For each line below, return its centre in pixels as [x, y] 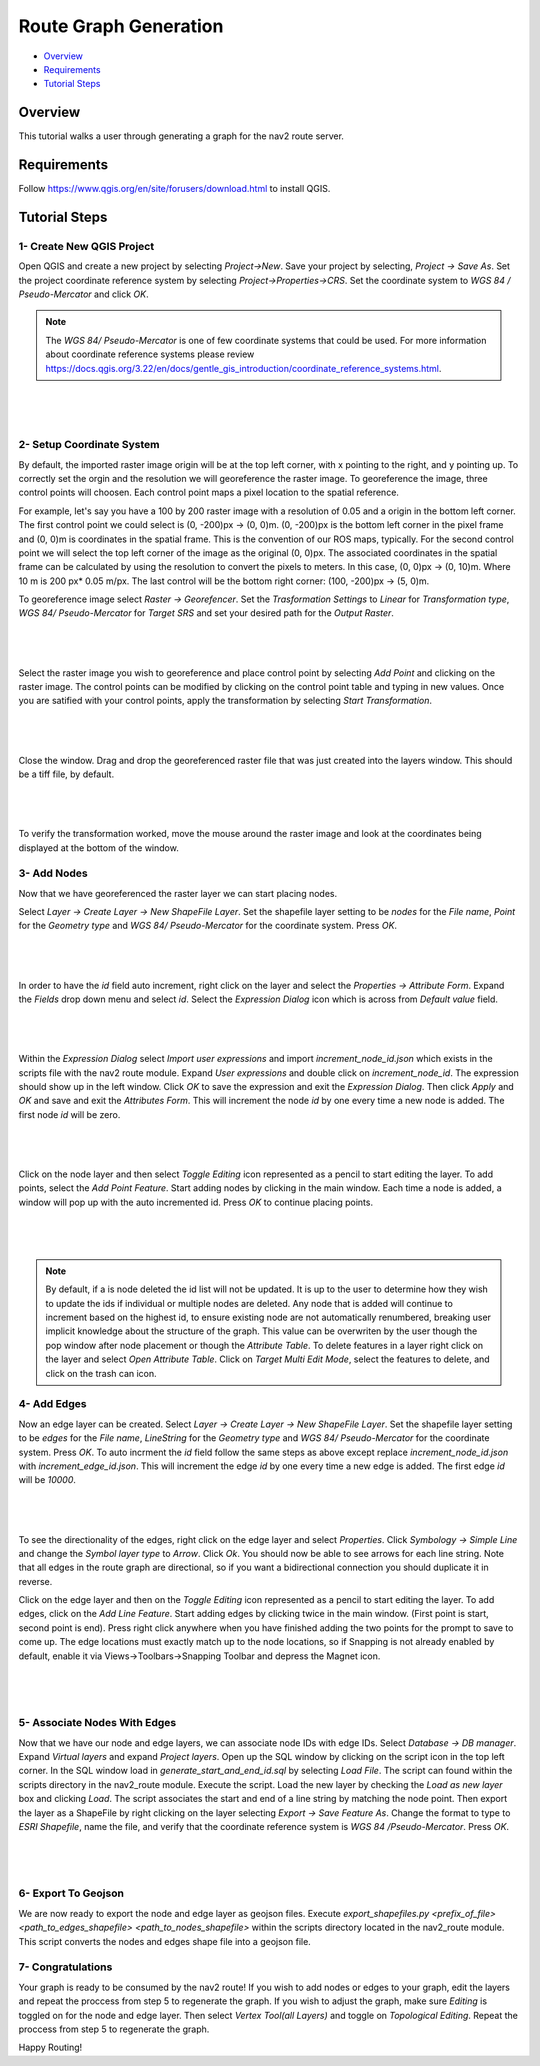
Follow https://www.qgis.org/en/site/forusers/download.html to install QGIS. [174, 189]
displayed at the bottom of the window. [98, 847]
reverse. [35, 1581]
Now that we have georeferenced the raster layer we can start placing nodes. [178, 893]
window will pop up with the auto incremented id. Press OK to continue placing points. [196, 1202]
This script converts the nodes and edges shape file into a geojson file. [165, 1941]
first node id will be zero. [69, 1114]
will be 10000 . [47, 1480]
